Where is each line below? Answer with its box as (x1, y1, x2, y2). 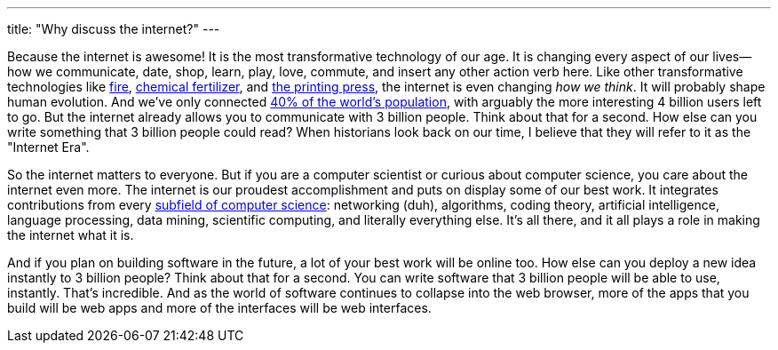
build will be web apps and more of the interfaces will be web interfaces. (7, 300, 432, 315)
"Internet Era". (7, 139, 90, 155)
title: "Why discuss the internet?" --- (7, 21, 220, 36)
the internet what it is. (7, 227, 134, 243)
